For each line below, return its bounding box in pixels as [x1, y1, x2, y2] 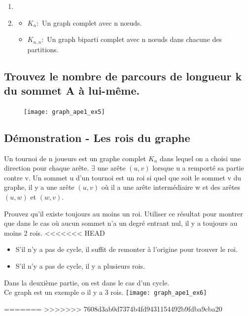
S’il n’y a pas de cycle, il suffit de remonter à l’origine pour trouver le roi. [15, 244, 238, 254]
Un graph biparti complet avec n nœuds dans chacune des [47, 34, 222, 44]
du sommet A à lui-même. [4, 83, 140, 98]
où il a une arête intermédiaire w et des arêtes [101, 182, 241, 192]
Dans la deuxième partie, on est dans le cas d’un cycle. [4, 277, 170, 287]
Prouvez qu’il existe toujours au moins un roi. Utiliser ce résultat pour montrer [4, 208, 243, 218]
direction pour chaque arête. [4, 163, 89, 173]
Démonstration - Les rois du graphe [4, 130, 190, 145]
